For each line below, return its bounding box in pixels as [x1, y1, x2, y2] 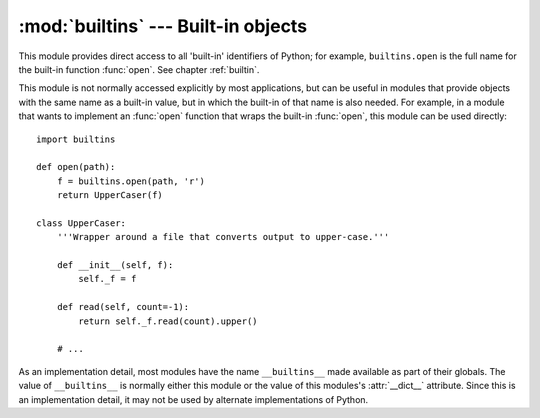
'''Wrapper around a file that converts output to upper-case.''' [56, 231, 390, 243]
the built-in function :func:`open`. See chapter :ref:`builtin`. [18, 63, 260, 75]
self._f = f [78, 273, 137, 285]
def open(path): [36, 161, 116, 173]
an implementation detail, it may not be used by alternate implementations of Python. [18, 393, 369, 405]
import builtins [36, 133, 116, 145]
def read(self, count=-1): [56, 301, 190, 313]
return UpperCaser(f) [56, 190, 164, 201]
